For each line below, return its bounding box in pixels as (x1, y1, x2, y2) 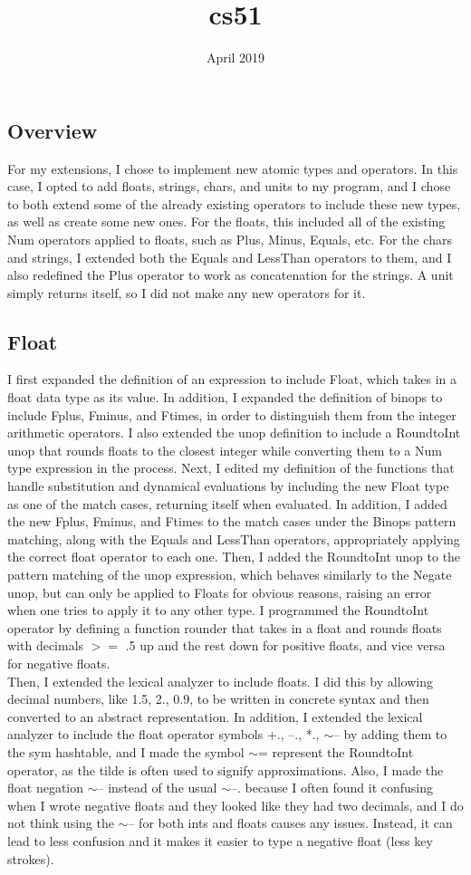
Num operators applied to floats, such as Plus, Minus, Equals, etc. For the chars (7, 229, 452, 248)
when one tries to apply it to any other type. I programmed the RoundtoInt (7, 601, 429, 620)
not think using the (7, 813, 114, 832)
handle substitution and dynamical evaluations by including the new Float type (7, 476, 449, 495)
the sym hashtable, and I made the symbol (7, 742, 245, 761)
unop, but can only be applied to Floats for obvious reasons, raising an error (7, 582, 432, 601)
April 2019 (206, 48, 265, 67)
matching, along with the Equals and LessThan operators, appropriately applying (7, 529, 460, 548)
